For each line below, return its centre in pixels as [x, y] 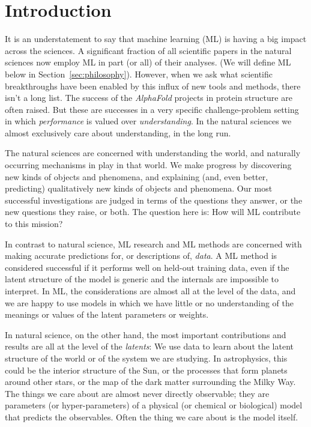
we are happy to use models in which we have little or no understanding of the [149, 302]
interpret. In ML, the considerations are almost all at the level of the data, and [150, 291]
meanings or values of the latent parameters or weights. [107, 314]
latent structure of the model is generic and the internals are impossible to [142, 279]
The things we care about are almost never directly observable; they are [137, 393]
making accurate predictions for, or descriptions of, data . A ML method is [141, 256]
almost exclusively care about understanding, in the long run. [118, 132]
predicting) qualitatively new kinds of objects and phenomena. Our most [139, 188]
